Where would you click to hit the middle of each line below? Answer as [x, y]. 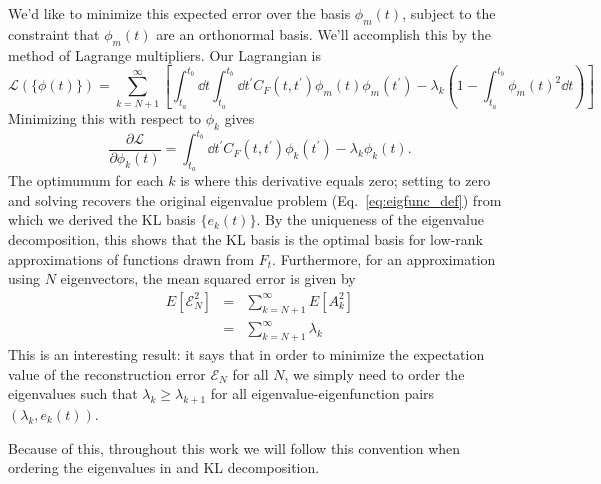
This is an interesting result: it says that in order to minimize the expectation [246, 353]
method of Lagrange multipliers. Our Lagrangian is [165, 54]
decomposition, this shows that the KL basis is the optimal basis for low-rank [246, 239]
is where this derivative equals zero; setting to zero [335, 180]
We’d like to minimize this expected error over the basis [179, 13]
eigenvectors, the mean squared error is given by [208, 278]
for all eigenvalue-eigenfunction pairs [322, 393]
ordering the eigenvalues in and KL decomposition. [164, 467]
